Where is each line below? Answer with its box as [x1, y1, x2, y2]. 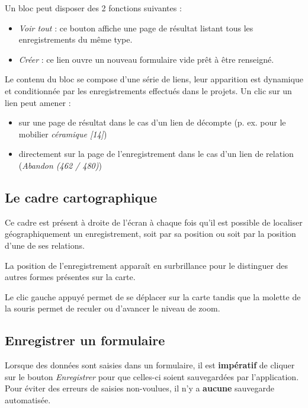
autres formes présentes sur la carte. [5, 271, 136, 283]
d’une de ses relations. [5, 239, 85, 251]
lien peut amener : [5, 96, 71, 108]
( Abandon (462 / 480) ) [18, 159, 102, 171]
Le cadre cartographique [5, 188, 158, 206]
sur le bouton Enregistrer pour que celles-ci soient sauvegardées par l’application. [5, 370, 299, 383]
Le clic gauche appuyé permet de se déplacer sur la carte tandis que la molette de [5, 290, 301, 303]
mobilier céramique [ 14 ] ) [18, 127, 107, 140]
